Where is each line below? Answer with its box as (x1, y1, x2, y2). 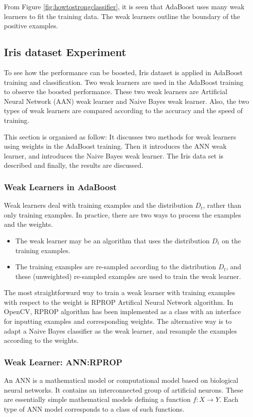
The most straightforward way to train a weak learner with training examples (4, 287, 235, 298)
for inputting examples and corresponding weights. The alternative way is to (4, 316, 232, 326)
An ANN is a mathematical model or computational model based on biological (4, 375, 238, 385)
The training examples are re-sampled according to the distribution (15, 261, 217, 272)
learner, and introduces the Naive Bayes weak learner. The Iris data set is (4, 150, 224, 160)
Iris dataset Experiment (4, 44, 126, 60)
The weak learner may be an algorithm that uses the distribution (15, 235, 210, 245)
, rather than (203, 200, 241, 210)
